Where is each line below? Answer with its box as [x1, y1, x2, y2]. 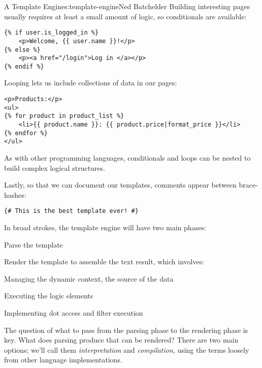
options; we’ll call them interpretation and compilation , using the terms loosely [4, 344, 249, 355]
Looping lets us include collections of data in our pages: [4, 77, 177, 88]
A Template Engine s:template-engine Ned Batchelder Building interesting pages [4, 1, 250, 11]
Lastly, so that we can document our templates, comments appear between [4, 179, 237, 190]
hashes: [4, 189, 26, 200]
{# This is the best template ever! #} [4, 207, 139, 215]
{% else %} [4, 46, 41, 53]
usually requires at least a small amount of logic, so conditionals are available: [4, 11, 247, 21]
